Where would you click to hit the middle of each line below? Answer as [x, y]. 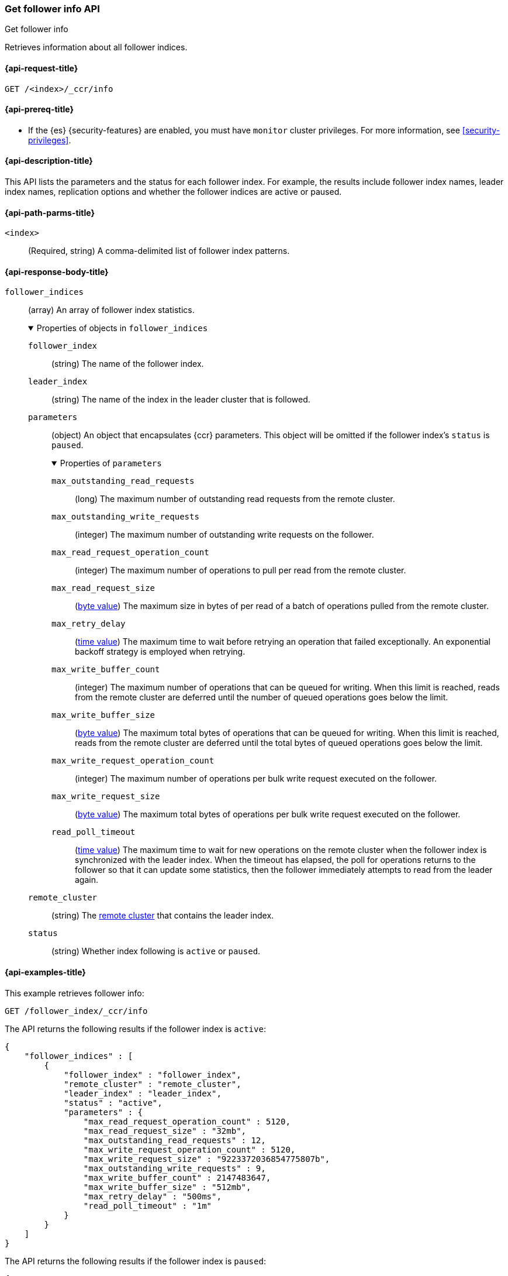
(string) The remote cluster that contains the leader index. [163, 916]
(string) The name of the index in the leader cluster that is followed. [181, 400]
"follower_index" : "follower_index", [153, 1074]
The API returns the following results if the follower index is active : [135, 1029]
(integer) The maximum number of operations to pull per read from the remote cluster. [241, 570]
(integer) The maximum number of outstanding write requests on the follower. [224, 535]
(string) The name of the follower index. [128, 364]
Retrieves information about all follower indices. [96, 47]
